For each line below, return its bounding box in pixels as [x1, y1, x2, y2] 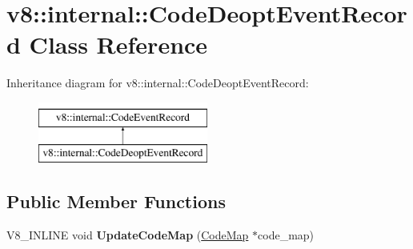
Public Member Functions [6, 189, 226, 214]
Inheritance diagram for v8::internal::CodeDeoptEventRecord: [6, 74, 309, 91]
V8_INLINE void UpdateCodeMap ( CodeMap [6, 227, 249, 243]
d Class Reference [6, 28, 208, 61]
